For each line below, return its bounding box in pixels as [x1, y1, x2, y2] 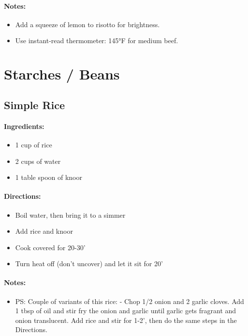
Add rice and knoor [15, 226, 73, 236]
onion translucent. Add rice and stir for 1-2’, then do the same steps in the [15, 315, 237, 325]
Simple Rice [4, 97, 65, 112]
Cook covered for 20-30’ [15, 242, 86, 252]
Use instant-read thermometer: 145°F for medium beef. [15, 35, 178, 46]
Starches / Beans [4, 64, 120, 84]
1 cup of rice [15, 139, 52, 149]
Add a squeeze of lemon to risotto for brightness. [15, 19, 160, 29]
